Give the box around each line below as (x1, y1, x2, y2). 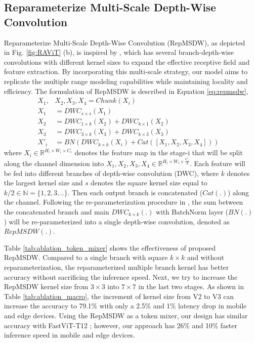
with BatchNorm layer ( (156, 206, 228, 216)
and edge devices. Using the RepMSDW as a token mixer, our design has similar (4, 310, 248, 320)
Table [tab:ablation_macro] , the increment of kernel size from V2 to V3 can (4, 291, 234, 301)
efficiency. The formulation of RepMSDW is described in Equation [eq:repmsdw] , (4, 86, 249, 96)
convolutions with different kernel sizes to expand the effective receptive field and (4, 56, 250, 67)
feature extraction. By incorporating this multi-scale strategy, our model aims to (4, 66, 248, 77)
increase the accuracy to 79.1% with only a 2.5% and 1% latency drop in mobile (4, 300, 247, 311)
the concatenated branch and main (4, 206, 109, 216)
